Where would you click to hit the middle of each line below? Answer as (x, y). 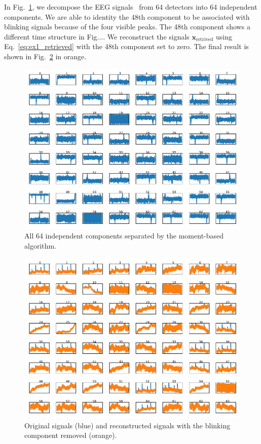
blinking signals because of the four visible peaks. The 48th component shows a (127, 27)
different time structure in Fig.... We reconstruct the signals (97, 36)
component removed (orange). (71, 435)
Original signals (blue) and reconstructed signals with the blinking (127, 425)
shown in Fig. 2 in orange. (45, 56)
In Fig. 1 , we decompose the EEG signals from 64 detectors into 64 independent (131, 7)
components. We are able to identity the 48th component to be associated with (127, 16)
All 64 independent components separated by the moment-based (124, 236)
